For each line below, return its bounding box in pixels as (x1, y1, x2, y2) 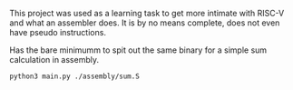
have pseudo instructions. (9, 27, 107, 37)
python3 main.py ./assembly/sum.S (9, 72, 141, 81)
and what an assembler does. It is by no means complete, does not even (9, 17, 280, 28)
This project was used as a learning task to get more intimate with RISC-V (9, 8, 285, 18)
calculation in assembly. (9, 55, 100, 65)
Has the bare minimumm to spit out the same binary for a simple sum (9, 45, 268, 55)
